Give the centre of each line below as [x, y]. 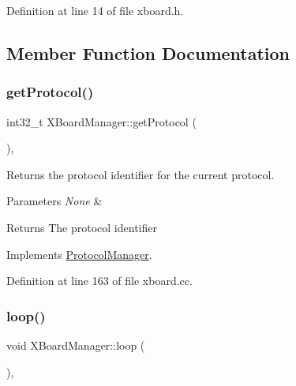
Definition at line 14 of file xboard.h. [95, 10]
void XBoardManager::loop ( [76, 345]
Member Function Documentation [148, 52]
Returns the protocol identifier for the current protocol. [141, 174]
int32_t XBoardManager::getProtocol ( [101, 121]
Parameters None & [54, 201]
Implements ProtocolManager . [79, 254]
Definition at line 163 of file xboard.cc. [99, 281]
